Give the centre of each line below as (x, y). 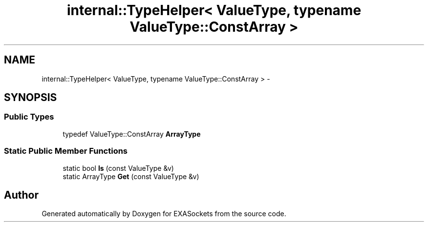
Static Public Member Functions (66, 151)
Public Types (29, 117)
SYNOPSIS (31, 98)
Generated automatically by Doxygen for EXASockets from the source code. (164, 214)
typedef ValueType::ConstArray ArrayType (132, 134)
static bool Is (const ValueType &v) (118, 168)
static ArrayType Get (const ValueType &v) (131, 176)
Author (21, 195)
